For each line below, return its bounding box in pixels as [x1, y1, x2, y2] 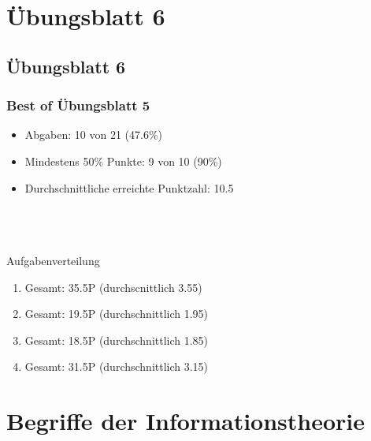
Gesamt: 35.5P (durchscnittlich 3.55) [24, 278, 202, 295]
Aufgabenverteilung [6, 252, 100, 268]
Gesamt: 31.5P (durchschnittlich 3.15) [24, 358, 209, 375]
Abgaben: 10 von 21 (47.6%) [24, 126, 163, 143]
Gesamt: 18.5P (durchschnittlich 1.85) [24, 331, 209, 348]
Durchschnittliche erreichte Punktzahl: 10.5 [24, 179, 234, 196]
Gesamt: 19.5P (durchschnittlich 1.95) [24, 305, 209, 322]
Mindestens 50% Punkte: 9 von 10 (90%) [24, 152, 222, 169]
